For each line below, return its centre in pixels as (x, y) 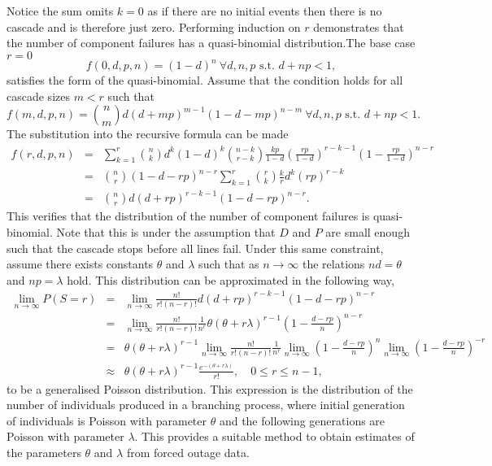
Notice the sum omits (60, 11)
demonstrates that (359, 26)
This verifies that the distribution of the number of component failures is (188, 216)
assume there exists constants (80, 264)
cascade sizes (38, 96)
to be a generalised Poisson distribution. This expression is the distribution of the (210, 388)
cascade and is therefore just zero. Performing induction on (154, 26)
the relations (334, 264)
